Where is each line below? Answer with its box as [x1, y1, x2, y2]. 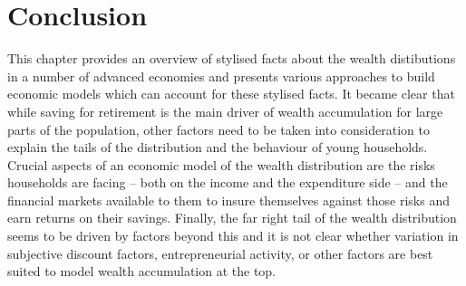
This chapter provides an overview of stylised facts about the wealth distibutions [7, 49, 456, 68]
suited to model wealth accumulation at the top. [7, 262, 277, 281]
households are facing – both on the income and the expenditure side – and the [7, 173, 448, 192]
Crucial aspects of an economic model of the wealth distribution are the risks [7, 155, 435, 174]
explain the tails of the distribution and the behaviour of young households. [7, 138, 428, 157]
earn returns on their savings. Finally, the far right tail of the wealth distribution [7, 208, 457, 227]
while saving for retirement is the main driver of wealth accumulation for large [7, 101, 443, 120]
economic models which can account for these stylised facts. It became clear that [7, 84, 455, 103]
